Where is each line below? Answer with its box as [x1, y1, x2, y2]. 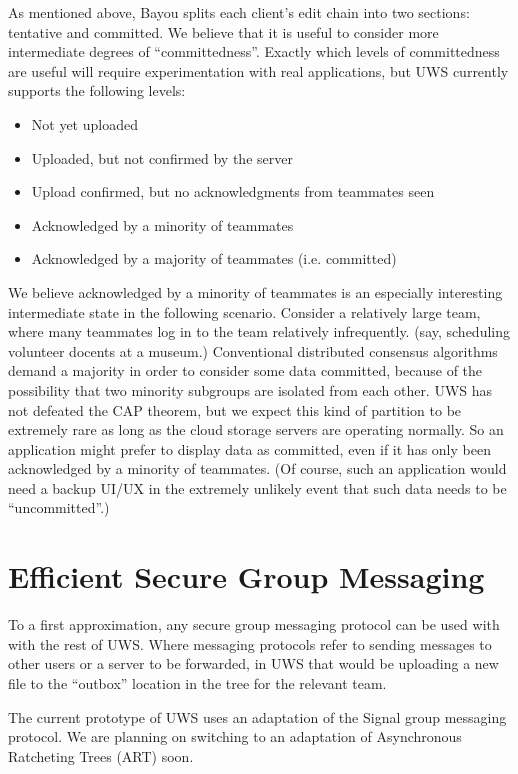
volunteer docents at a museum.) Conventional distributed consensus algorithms [8, 340, 498, 361]
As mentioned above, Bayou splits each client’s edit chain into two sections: [8, 2, 470, 22]
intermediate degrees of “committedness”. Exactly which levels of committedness [8, 41, 500, 62]
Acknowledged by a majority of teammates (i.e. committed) [31, 248, 397, 269]
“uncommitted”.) [8, 497, 110, 518]
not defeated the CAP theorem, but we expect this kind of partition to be [8, 399, 462, 420]
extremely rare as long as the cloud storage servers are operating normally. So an [8, 419, 504, 440]
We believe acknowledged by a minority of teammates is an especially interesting [8, 281, 503, 302]
